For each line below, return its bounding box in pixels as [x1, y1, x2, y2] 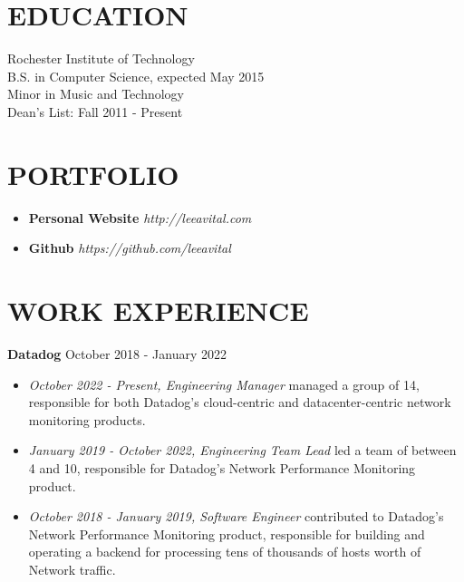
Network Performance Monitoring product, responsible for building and [28, 524, 425, 543]
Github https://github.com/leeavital [28, 238, 231, 257]
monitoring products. [28, 410, 146, 429]
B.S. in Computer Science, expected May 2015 [7, 66, 265, 85]
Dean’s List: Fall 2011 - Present [7, 102, 183, 121]
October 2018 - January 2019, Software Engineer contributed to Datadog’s [28, 507, 444, 526]
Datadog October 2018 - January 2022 [7, 344, 227, 363]
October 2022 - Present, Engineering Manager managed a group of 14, [28, 374, 420, 393]
